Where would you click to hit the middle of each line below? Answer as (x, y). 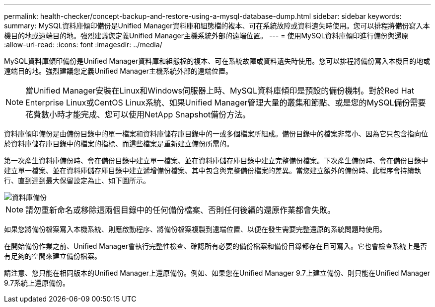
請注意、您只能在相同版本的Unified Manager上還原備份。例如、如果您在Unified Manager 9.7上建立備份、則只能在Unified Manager (217, 273)
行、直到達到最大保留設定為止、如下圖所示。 (77, 180)
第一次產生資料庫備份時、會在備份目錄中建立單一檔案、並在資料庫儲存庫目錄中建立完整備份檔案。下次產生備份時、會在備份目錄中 (216, 160)
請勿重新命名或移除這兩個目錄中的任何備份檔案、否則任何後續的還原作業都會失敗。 (181, 210)
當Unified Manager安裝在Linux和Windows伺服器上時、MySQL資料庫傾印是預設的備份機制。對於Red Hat (220, 91)
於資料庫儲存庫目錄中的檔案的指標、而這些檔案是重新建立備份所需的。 (119, 144)
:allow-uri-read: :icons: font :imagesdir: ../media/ (83, 45)
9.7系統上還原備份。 (37, 283)
